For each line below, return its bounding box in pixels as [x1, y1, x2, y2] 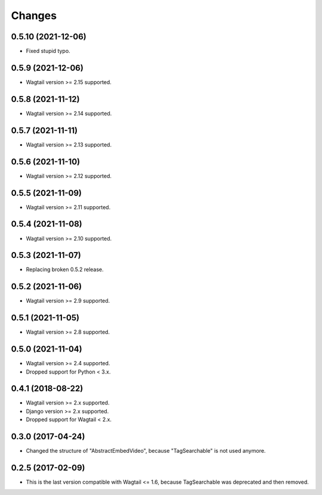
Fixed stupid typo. [26, 48, 71, 55]
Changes [11, 9, 57, 22]
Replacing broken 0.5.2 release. [26, 266, 104, 273]
